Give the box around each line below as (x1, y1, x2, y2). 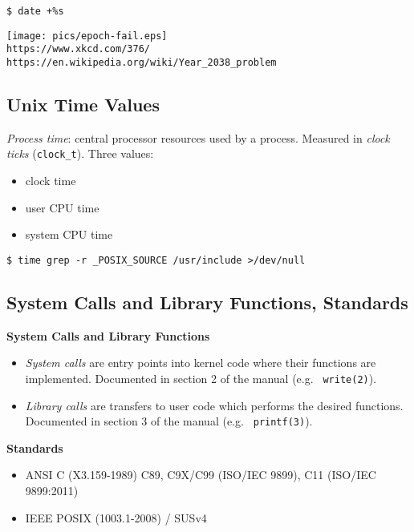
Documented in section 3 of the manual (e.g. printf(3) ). (25, 413, 313, 429)
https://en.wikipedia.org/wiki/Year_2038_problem (6, 56, 277, 68)
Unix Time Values (6, 92, 160, 117)
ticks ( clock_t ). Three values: (6, 145, 154, 162)
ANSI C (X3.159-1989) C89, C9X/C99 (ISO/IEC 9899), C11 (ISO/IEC (25, 466, 376, 483)
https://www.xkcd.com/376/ (6, 43, 150, 55)
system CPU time (25, 226, 113, 243)
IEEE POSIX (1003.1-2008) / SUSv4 (25, 509, 207, 526)
